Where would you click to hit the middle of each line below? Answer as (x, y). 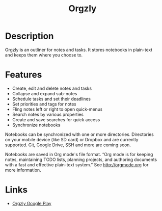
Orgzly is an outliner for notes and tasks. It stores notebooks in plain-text (79, 50)
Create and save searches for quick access (56, 119)
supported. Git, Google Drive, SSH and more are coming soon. (68, 145)
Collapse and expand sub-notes (44, 93)
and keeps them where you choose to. (44, 55)
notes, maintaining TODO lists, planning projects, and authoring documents (81, 159)
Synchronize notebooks (36, 125)
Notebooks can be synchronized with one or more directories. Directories (79, 134)
